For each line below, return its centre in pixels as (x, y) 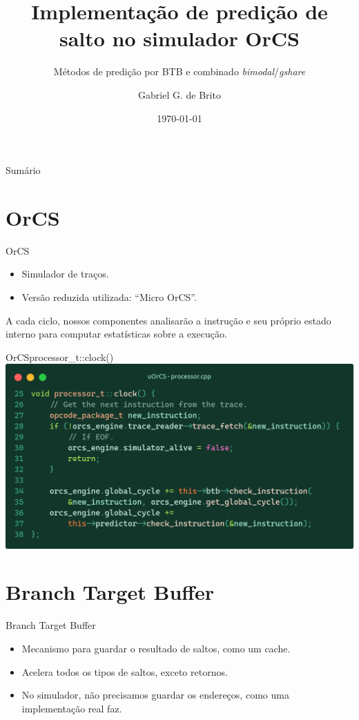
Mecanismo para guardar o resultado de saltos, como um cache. (156, 648)
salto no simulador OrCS (179, 38)
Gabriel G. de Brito (179, 94)
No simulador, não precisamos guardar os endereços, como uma (155, 695)
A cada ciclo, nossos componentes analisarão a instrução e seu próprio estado (168, 320)
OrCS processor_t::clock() (60, 357)
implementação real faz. (72, 708)
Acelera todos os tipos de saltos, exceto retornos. (125, 671)
